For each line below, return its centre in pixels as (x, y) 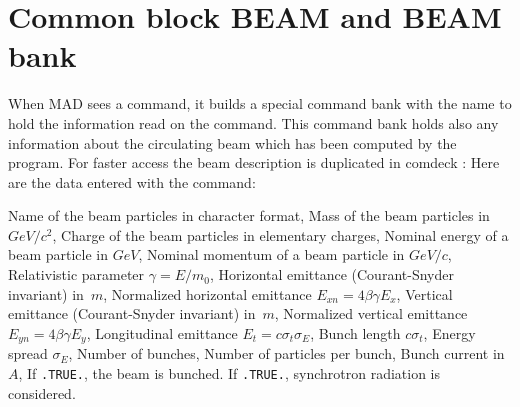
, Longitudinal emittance (162, 332)
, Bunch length (355, 332)
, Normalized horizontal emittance (207, 293)
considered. (42, 392)
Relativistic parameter (76, 274)
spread (28, 353)
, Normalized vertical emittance (371, 313)
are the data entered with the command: (132, 181)
